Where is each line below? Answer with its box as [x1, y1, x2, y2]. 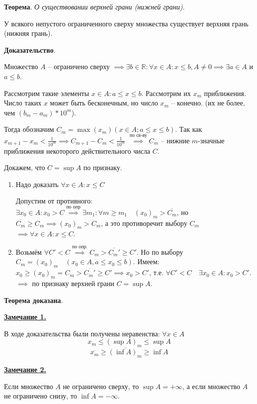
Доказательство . [4, 44, 56, 55]
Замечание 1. [4, 311, 46, 322]
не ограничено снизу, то [4, 391, 77, 401]
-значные [198, 135, 225, 145]
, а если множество [182, 381, 241, 391]
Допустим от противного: [15, 196, 93, 206]
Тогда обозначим [4, 124, 54, 134]
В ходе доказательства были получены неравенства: [4, 328, 160, 338]
